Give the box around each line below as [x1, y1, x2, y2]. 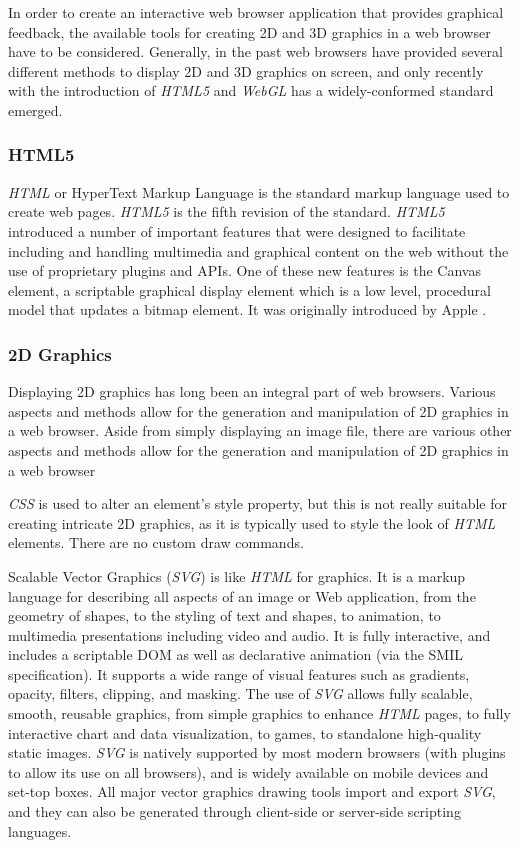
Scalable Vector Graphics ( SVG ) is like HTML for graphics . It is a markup [8, 565, 466, 586]
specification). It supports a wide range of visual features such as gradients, [8, 663, 470, 684]
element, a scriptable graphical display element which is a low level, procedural [8, 279, 491, 300]
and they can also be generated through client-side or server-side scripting [8, 801, 461, 822]
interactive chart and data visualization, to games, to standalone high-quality [8, 722, 482, 743]
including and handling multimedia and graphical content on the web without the [8, 240, 509, 261]
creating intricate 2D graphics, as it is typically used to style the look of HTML [8, 512, 496, 533]
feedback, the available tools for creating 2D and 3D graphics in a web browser [8, 21, 491, 42]
